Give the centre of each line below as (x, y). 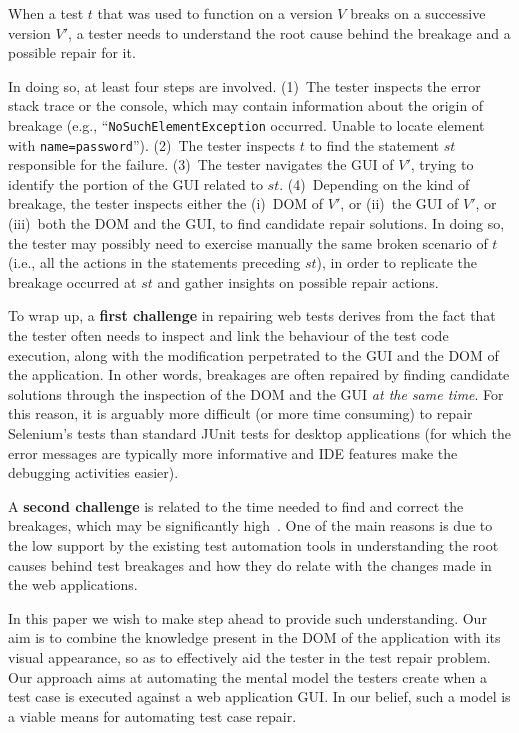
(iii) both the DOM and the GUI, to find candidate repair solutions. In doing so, (256, 223)
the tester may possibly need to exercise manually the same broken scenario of (248, 242)
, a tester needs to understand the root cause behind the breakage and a (289, 32)
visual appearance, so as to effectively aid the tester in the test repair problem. (249, 656)
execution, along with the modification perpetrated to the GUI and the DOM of (253, 354)
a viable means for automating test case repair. (152, 715)
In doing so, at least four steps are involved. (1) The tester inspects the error (244, 85)
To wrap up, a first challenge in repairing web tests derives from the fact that (252, 315)
